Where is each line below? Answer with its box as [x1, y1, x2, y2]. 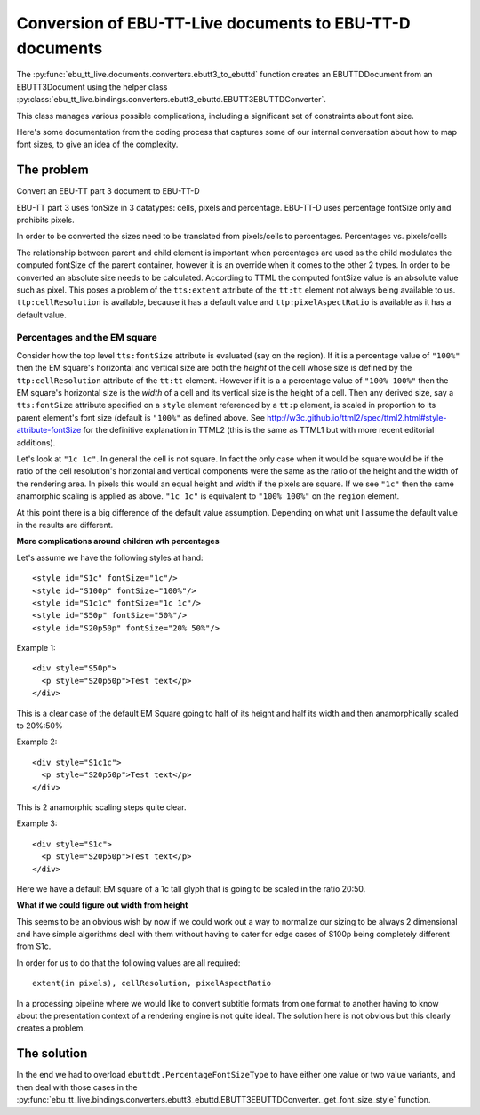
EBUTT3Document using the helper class [16, 81, 168, 92]
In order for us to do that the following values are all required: [16, 957, 241, 968]
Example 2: [16, 736, 58, 747]
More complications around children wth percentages [16, 536, 220, 547]
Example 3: [16, 818, 58, 829]
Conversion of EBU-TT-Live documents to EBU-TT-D [16, 13, 411, 33]
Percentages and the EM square [16, 332, 157, 344]
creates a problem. [16, 1023, 86, 1033]
